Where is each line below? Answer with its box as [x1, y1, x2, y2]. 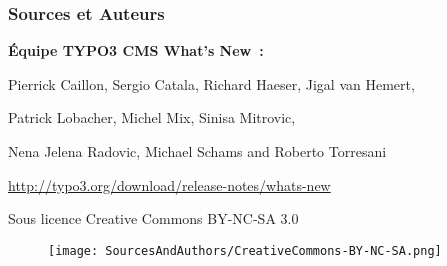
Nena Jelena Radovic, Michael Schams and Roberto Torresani [8, 141, 387, 161]
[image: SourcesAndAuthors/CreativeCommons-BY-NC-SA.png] [48, 243, 442, 258]
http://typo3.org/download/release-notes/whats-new [8, 174, 331, 195]
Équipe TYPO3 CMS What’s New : [8, 40, 264, 61]
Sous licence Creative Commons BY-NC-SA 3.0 [8, 208, 299, 229]
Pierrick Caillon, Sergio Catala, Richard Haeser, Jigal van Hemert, [8, 73, 415, 94]
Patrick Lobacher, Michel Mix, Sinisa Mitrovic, [8, 107, 296, 128]
